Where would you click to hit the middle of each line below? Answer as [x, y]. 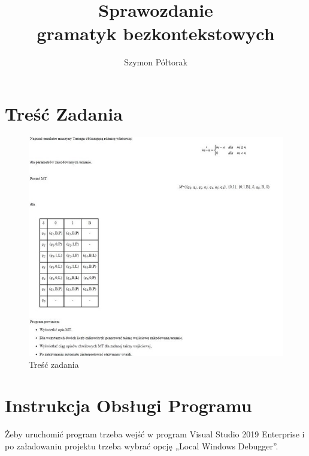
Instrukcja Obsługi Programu [128, 405]
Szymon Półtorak [156, 62]
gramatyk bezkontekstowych [156, 33]
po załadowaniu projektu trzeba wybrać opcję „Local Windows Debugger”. [142, 445]
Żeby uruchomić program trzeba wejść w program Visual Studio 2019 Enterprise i [155, 434]
